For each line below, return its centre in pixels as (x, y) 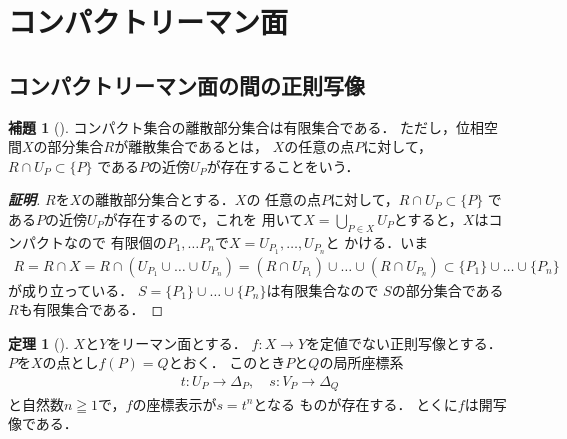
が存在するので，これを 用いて (203, 218)
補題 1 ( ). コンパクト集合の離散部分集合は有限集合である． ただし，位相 (246, 126)
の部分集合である (447, 289)
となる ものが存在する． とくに (355, 403)
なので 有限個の (115, 241)
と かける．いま (377, 241)
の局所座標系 (361, 362)
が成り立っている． (71, 289)
